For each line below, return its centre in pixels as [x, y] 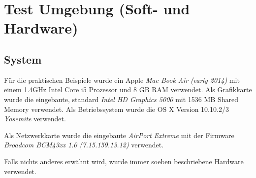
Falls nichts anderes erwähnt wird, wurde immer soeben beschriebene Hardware [124, 161]
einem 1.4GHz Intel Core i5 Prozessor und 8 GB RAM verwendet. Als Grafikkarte [128, 89]
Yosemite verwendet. [35, 119]
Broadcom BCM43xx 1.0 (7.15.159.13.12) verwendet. [84, 145]
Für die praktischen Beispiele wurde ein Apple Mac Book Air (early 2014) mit [122, 80]
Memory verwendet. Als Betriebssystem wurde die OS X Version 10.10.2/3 [116, 109]
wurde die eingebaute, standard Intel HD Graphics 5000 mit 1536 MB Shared [121, 99]
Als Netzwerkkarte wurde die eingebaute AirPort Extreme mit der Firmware [119, 135]
